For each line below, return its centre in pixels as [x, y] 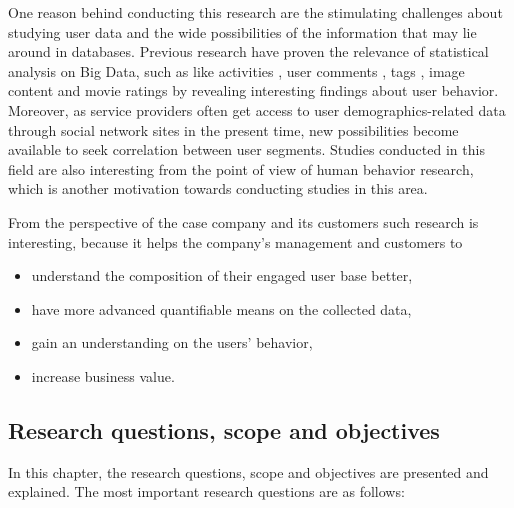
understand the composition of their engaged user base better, [222, 275]
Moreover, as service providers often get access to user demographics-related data [257, 109]
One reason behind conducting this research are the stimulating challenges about [255, 12]
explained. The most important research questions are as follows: [206, 491]
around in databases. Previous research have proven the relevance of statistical [248, 51]
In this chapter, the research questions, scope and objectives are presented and [248, 471]
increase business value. [103, 375]
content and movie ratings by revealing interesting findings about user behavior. [253, 90]
